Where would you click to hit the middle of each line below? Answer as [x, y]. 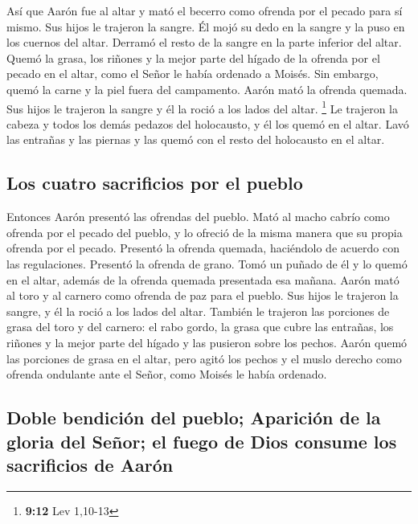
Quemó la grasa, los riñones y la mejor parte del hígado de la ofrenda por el [193, 57]
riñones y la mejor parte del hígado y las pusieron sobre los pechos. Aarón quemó [207, 342]
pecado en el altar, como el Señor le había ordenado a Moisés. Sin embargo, [193, 74]
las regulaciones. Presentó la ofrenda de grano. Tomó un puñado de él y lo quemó [207, 263]
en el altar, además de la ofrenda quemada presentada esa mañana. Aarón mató [203, 279]
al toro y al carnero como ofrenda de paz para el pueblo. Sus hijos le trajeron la [203, 295]
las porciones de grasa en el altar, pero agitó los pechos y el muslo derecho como [204, 358]
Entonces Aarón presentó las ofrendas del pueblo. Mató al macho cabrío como [198, 217]
